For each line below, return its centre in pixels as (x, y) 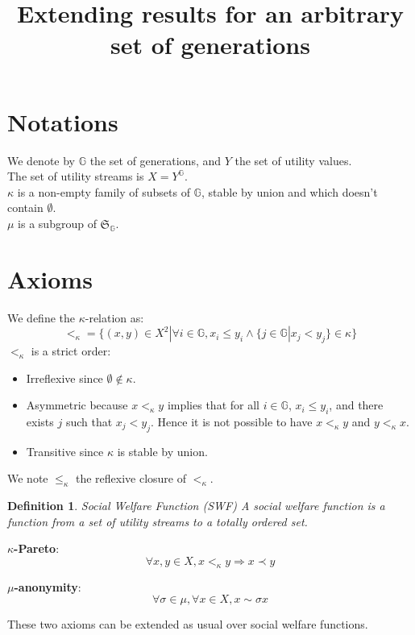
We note (28, 478)
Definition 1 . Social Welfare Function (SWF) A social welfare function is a (196, 506)
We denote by (41, 160)
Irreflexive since (64, 378)
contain (25, 208)
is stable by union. (162, 451)
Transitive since (65, 451)
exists (40, 421)
